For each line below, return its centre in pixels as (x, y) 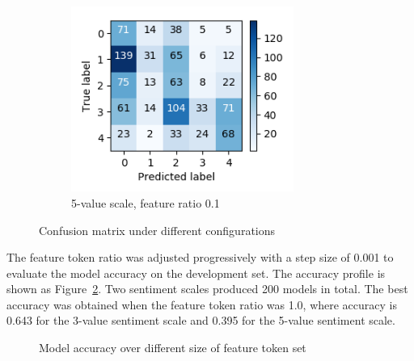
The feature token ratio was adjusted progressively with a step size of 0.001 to (200, 257)
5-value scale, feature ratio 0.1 (146, 202)
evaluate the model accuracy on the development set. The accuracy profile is (196, 273)
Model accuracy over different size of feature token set (173, 348)
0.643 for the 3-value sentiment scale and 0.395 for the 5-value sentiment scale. (201, 320)
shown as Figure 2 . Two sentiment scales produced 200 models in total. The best (207, 289)
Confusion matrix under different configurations (157, 230)
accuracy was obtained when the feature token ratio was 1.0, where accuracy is (202, 304)
